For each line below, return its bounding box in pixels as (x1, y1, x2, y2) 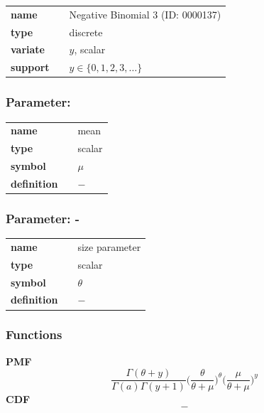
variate (11, 42, 45, 57)
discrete (69, 24, 103, 39)
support (11, 60, 50, 75)
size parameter (77, 239, 141, 254)
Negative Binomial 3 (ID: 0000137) (69, 6, 221, 21)
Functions (6, 326, 62, 343)
